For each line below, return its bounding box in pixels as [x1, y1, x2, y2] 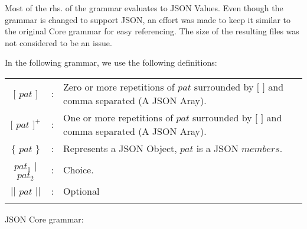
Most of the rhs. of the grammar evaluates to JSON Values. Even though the [5, 2, 283, 14]
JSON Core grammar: [5, 212, 84, 225]
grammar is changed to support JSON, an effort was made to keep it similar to [5, 13, 291, 25]
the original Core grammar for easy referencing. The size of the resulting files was [5, 25, 299, 37]
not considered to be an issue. [5, 36, 112, 49]
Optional [63, 183, 100, 198]
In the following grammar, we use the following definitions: [5, 56, 217, 69]
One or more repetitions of [63, 110, 174, 124]
